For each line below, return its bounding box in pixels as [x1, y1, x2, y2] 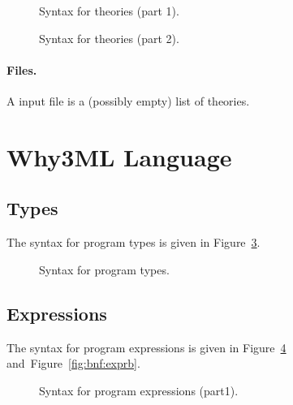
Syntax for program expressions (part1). [39, 381, 239, 399]
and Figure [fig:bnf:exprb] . [6, 355, 140, 372]
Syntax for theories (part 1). [39, 2, 179, 19]
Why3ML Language [6, 140, 232, 173]
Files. [6, 61, 37, 78]
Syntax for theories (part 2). [39, 29, 179, 46]
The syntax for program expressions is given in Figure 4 [6, 338, 287, 355]
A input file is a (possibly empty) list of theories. [6, 92, 250, 109]
